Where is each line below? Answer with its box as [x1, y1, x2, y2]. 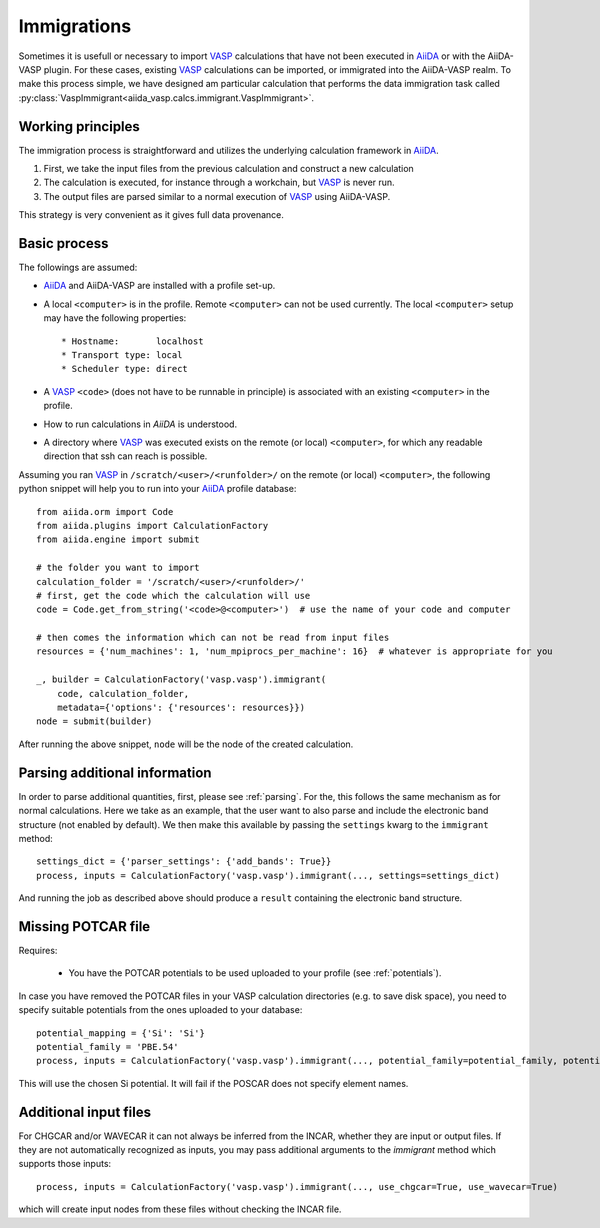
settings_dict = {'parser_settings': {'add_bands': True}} [36, 856, 332, 867]
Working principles [18, 118, 140, 135]
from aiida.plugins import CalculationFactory [36, 520, 269, 531]
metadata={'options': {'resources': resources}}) [56, 702, 305, 714]
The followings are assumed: [18, 261, 138, 274]
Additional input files [18, 1103, 152, 1120]
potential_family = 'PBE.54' [36, 1041, 179, 1052]
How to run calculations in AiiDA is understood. [43, 418, 238, 430]
